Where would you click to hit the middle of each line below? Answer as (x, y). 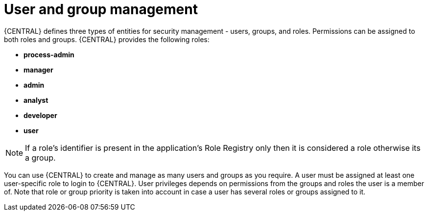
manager (38, 70)
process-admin (49, 54)
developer (40, 115)
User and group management (101, 9)
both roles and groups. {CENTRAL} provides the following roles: (107, 39)
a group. (40, 157)
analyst (36, 100)
